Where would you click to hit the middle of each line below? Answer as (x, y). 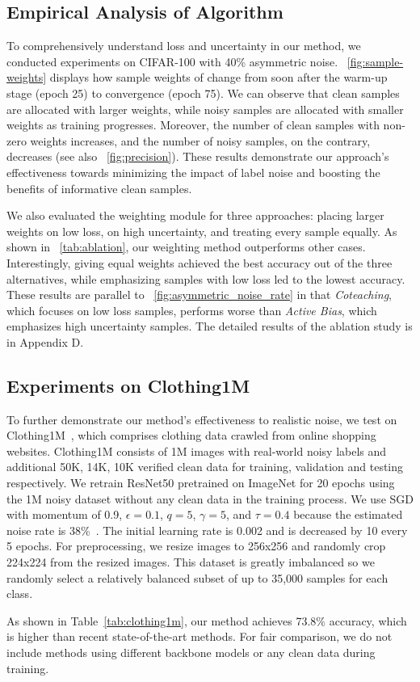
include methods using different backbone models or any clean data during (191, 652)
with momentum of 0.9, (65, 514)
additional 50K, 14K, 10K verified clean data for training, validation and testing (205, 467)
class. (20, 594)
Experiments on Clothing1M (128, 385)
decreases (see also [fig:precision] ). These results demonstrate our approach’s (198, 156)
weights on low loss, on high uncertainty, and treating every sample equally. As (202, 231)
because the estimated (348, 514)
